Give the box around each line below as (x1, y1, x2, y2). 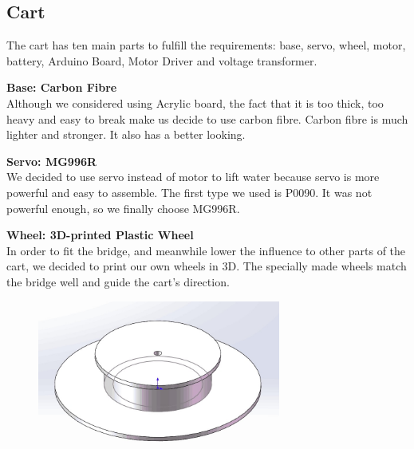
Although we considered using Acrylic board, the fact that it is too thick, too (6, 94, 384, 111)
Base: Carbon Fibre (6, 79, 117, 96)
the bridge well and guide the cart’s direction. (6, 273, 230, 289)
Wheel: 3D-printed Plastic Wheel (6, 226, 194, 243)
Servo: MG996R (6, 152, 97, 169)
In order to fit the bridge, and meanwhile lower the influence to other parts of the (6, 242, 406, 258)
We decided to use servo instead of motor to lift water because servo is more (6, 168, 380, 185)
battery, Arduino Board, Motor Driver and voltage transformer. (6, 52, 317, 69)
